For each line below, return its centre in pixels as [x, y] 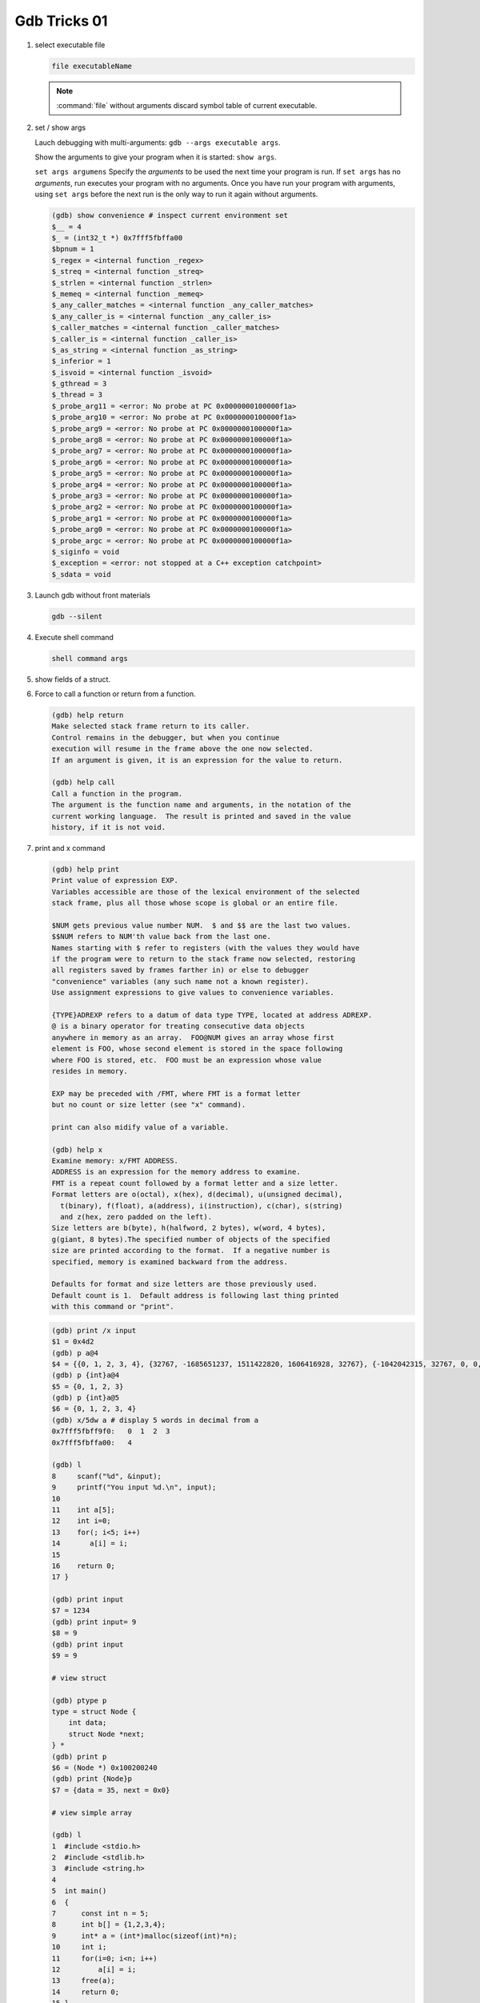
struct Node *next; [107, 1734]
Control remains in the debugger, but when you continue [166, 738]
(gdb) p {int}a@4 [86, 1375]
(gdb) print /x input [94, 1330]
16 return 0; [84, 1566]
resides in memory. [90, 1071]
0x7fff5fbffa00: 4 [92, 1443]
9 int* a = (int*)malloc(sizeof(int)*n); [144, 1936]
